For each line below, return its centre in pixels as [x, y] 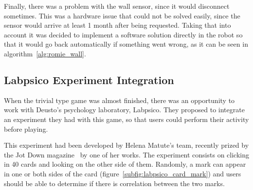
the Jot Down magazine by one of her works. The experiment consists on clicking [126, 154]
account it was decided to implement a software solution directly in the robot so [123, 34]
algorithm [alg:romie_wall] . [45, 53]
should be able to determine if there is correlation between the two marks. [114, 183]
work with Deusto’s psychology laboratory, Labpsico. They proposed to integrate [124, 110]
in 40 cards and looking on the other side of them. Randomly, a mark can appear [125, 164]
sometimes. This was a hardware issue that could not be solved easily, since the [122, 15]
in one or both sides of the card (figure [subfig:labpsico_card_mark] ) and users [123, 173]
